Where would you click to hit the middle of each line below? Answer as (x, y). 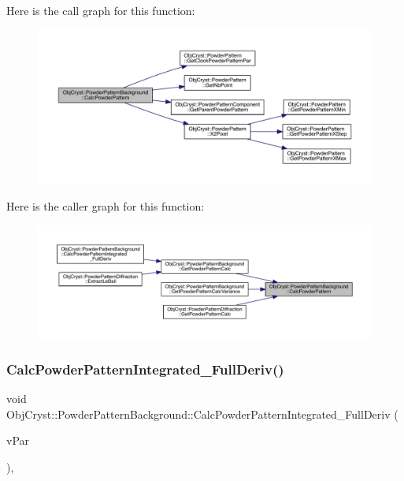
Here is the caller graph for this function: (106, 206)
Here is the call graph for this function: (101, 10)
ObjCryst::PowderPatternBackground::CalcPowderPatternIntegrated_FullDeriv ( (202, 414)
